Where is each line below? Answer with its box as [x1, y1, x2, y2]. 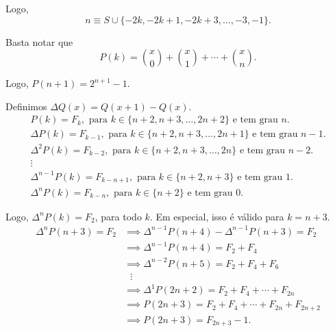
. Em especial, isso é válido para [149, 209, 284, 223]
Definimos [5, 99, 47, 113]
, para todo [95, 209, 142, 223]
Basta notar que [5, 34, 73, 49]
